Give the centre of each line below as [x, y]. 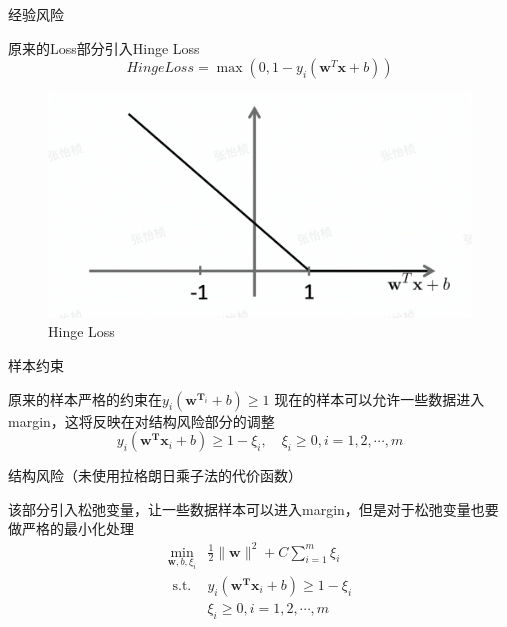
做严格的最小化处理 [71, 528]
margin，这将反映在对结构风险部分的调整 [141, 420]
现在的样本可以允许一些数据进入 [379, 398]
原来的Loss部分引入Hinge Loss [104, 47]
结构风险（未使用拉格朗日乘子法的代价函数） [155, 475]
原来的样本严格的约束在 [85, 398]
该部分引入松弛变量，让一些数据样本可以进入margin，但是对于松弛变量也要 [253, 508]
